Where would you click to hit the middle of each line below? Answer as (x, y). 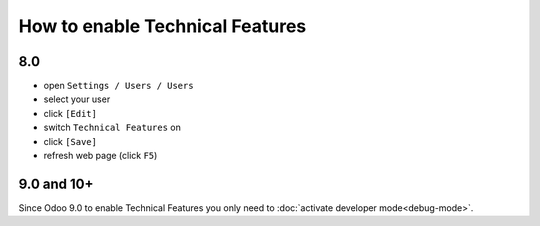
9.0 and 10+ (56, 183)
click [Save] (70, 141)
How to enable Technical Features (162, 26)
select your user (77, 99)
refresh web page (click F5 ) (100, 156)
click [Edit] (70, 113)
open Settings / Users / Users (118, 86)
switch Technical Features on (112, 127)
